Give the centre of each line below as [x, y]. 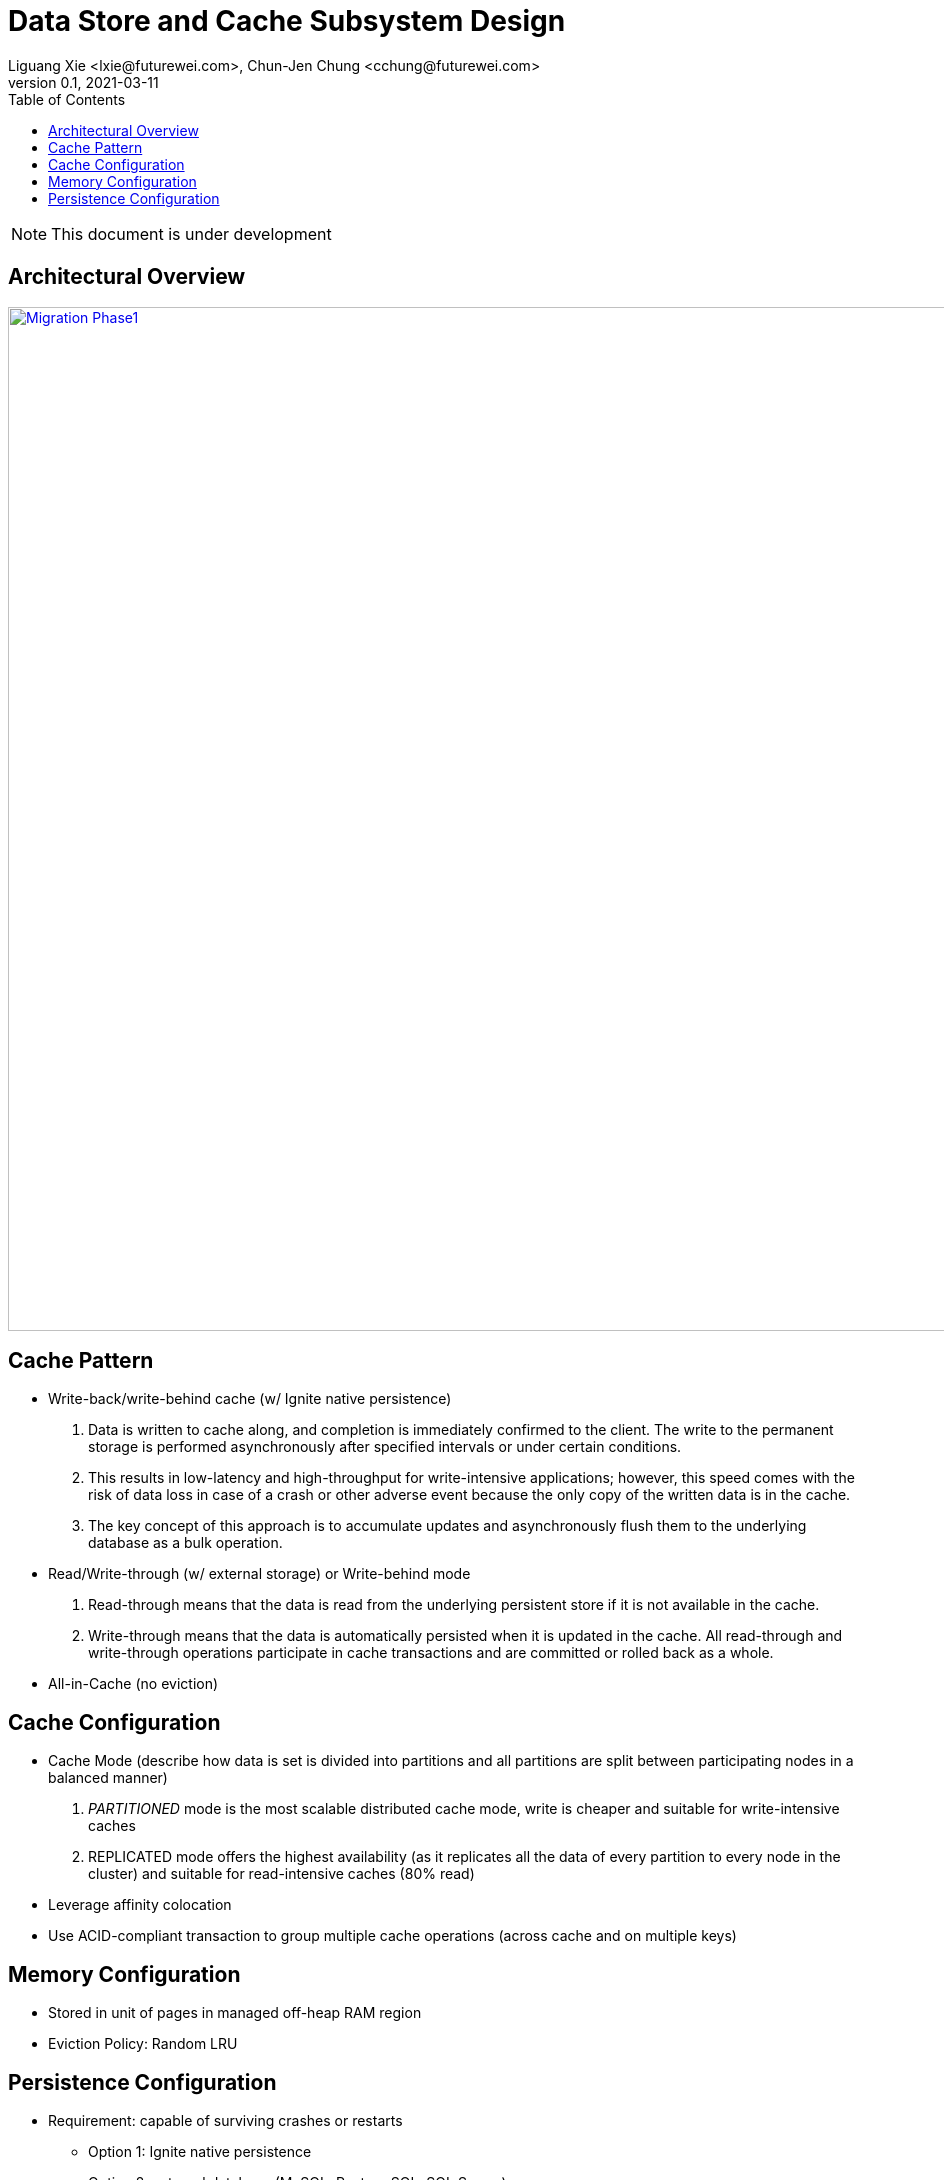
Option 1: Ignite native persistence [200, 2151]
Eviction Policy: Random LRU [143, 2044]
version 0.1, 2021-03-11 [83, 82]
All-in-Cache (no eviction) [133, 1684]
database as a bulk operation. [185, 1543]
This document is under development [191, 233]
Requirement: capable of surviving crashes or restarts [225, 2120]
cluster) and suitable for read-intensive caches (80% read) [281, 1874]
